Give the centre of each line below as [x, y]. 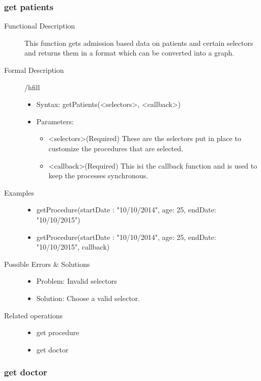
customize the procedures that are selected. [116, 148]
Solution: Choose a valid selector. [88, 298]
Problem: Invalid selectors [77, 281]
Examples [19, 192]
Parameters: [55, 121]
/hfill [32, 87]
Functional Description [40, 26]
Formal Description [34, 70]
